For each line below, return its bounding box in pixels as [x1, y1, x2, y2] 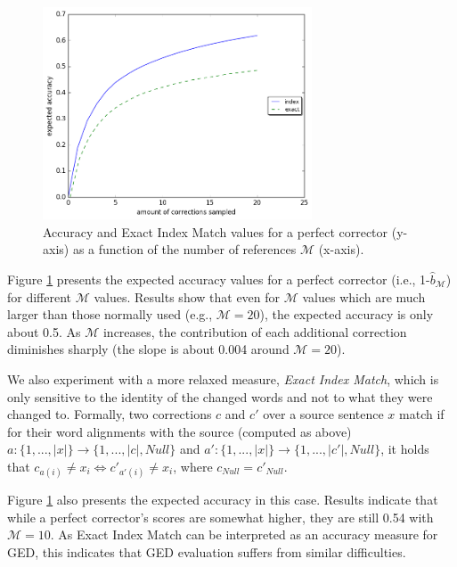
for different [7, 287, 72, 306]
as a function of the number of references [72, 240, 297, 259]
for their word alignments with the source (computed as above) [7, 422, 352, 440]
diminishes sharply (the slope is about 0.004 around [7, 340, 290, 358]
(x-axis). [318, 240, 364, 259]
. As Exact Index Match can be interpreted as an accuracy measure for [50, 525, 438, 544]
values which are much [302, 287, 426, 306]
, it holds [380, 440, 429, 458]
